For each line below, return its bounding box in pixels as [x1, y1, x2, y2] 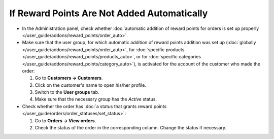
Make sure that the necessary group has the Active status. [35, 96, 157, 102]
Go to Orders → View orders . [35, 117, 96, 124]
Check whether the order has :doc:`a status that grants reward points [22, 103, 167, 109]
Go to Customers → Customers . [35, 75, 103, 81]
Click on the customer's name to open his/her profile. [35, 82, 147, 88]
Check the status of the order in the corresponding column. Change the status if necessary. [35, 125, 227, 131]
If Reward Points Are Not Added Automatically [9, 8, 208, 19]
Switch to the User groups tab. [35, 89, 99, 95]
